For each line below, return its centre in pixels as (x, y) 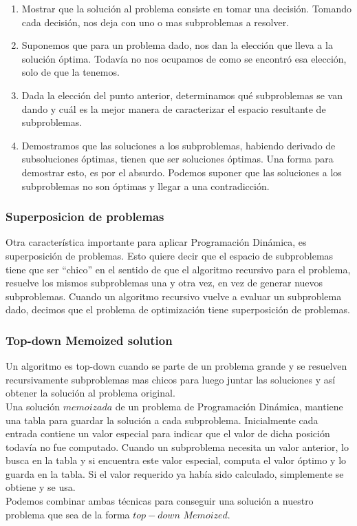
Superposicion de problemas (85, 217)
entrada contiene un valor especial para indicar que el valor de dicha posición (168, 433)
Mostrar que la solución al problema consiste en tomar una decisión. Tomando (187, 8)
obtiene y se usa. (41, 487)
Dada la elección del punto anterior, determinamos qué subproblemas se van (182, 95)
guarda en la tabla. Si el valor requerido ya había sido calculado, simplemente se (175, 473)
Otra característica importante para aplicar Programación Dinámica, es (156, 242)
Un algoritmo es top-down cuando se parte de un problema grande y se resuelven (176, 366)
